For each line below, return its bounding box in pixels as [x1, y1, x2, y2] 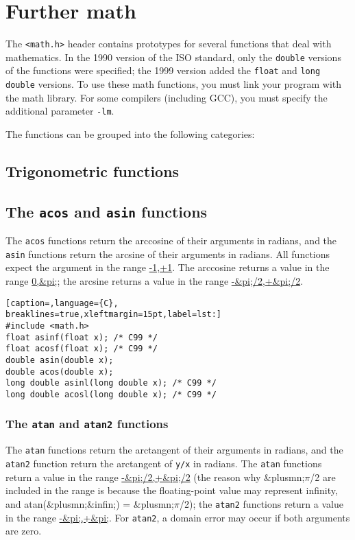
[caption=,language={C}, [5, 298, 119, 308]
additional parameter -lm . [5, 104, 114, 118]
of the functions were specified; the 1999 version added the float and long [5, 63, 321, 78]
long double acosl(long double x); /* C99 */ [5, 389, 217, 399]
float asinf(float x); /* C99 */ [5, 332, 158, 342]
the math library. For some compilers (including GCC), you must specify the [5, 90, 328, 104]
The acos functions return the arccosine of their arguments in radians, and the [5, 233, 337, 248]
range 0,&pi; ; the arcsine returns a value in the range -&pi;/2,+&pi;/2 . [5, 274, 304, 288]
